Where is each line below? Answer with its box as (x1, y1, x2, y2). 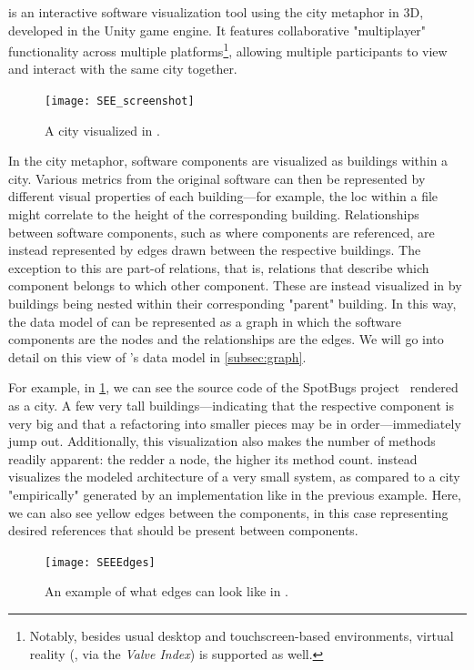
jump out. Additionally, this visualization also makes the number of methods (8, 431, 436, 451)
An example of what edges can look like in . (45, 582, 289, 601)
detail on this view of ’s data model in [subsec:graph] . (8, 347, 307, 366)
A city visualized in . (45, 120, 160, 139)
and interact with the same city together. (8, 59, 237, 78)
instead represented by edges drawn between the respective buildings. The (8, 240, 421, 259)
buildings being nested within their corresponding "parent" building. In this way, (8, 294, 457, 313)
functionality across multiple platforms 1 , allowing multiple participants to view (8, 39, 448, 60)
